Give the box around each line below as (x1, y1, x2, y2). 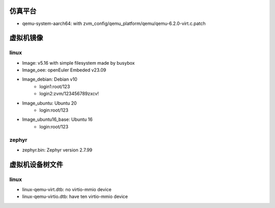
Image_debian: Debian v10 (22, 76, 77, 83)
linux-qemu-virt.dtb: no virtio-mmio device (22, 187, 112, 193)
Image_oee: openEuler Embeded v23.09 (22, 67, 106, 73)
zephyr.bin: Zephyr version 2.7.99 (22, 147, 93, 153)
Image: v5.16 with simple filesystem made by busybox (22, 60, 135, 66)
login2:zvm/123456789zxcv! (39, 91, 99, 97)
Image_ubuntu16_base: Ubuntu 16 (22, 116, 93, 122)
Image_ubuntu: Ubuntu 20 (22, 100, 77, 106)
